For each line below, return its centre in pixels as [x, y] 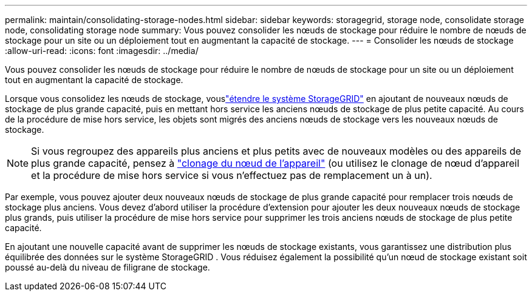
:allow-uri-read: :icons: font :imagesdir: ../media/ [102, 51]
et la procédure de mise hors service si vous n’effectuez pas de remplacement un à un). [232, 175]
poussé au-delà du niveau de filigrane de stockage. [107, 267]
